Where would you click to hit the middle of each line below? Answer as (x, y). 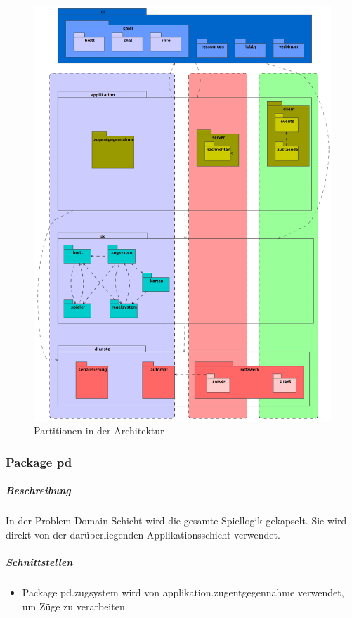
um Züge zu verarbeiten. (75, 606)
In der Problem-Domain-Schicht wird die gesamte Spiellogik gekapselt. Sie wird (176, 521)
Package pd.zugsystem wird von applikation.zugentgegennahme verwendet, (183, 592)
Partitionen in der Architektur (99, 431)
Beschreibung (38, 490)
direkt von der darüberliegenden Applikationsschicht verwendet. (143, 534)
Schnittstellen (39, 562)
